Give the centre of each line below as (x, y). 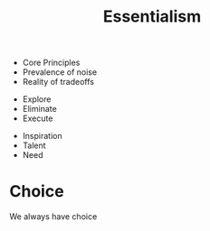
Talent (34, 145)
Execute (38, 118)
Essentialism (152, 17)
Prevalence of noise (60, 72)
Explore (37, 99)
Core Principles (51, 63)
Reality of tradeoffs (58, 82)
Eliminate (39, 109)
